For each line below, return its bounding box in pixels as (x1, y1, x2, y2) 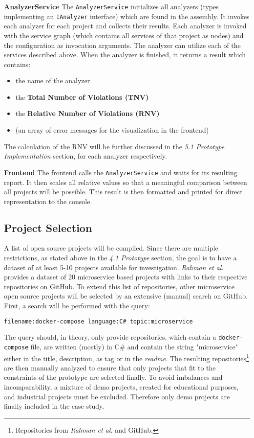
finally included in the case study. (4, 401, 105, 411)
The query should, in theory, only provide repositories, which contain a (4, 332, 216, 342)
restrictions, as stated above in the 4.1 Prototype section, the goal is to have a (4, 253, 237, 263)
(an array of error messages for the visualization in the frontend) (15, 125, 209, 135)
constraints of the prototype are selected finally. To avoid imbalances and (4, 372, 223, 382)
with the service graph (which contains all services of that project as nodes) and (4, 30, 244, 40)
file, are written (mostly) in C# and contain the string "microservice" (30, 341, 238, 351)
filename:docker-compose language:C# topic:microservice (4, 318, 193, 325)
